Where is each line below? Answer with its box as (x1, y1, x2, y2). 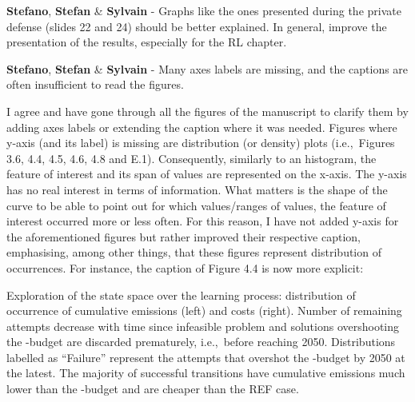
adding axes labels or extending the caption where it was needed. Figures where (6, 118, 397, 135)
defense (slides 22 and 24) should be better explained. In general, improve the (6, 18, 387, 34)
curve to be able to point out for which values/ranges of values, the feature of (6, 197, 386, 213)
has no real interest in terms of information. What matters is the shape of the (6, 181, 388, 197)
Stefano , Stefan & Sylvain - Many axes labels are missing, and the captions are (6, 60, 409, 77)
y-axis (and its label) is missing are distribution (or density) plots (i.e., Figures (6, 134, 395, 151)
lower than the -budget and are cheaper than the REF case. (6, 380, 299, 397)
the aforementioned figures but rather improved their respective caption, (6, 228, 361, 245)
